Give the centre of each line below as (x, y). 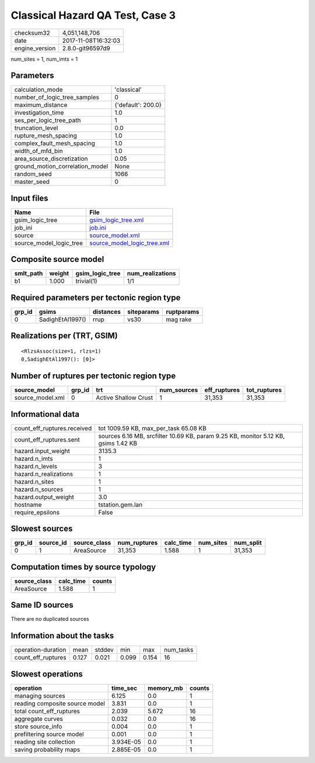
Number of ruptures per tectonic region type (93, 376)
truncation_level (36, 128)
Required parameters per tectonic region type (96, 297)
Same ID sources (42, 605)
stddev (104, 650)
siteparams (143, 312)
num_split (248, 543)
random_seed (33, 174)
